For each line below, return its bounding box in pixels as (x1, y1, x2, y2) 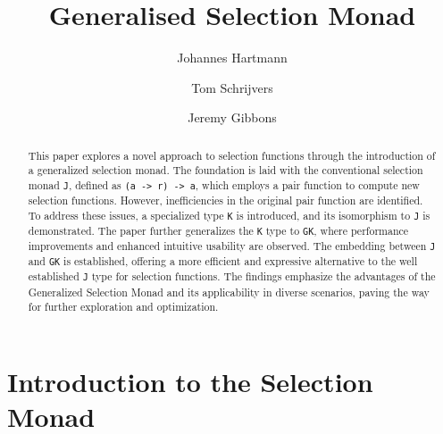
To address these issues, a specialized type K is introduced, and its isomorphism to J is (28, 207, 430, 222)
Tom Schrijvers (191, 78, 273, 96)
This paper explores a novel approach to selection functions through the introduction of (28, 147, 436, 163)
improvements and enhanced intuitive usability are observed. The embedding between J (28, 238, 436, 254)
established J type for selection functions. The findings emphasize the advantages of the (28, 269, 436, 284)
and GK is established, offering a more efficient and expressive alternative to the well (28, 254, 418, 269)
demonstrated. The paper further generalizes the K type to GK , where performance (28, 222, 409, 238)
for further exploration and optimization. (28, 299, 219, 314)
